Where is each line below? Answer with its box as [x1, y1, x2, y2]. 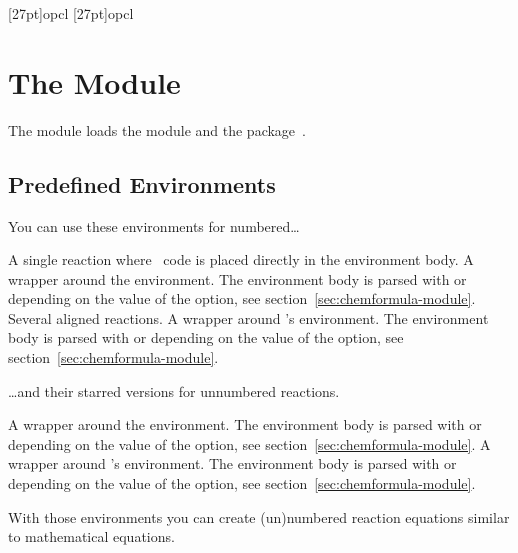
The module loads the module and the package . [8, 119, 306, 140]
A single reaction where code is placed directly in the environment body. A [8, 249, 474, 270]
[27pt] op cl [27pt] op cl [8, 3, 134, 23]
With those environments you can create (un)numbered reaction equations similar [8, 506, 510, 527]
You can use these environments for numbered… [8, 215, 300, 236]
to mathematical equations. [8, 526, 175, 547]
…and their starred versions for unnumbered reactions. [8, 380, 340, 401]
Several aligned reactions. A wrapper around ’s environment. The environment [8, 307, 489, 328]
